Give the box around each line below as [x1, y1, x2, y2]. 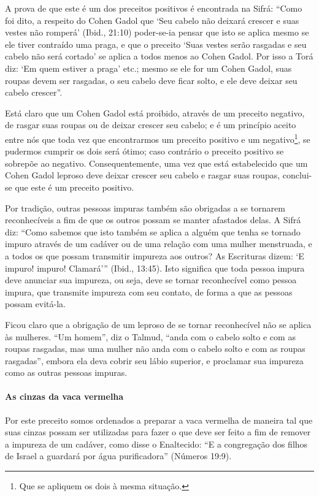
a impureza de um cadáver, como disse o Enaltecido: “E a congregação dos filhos [5, 437, 308, 450]
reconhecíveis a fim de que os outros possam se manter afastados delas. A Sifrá [5, 213, 301, 226]
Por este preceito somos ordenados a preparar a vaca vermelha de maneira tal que [5, 413, 313, 426]
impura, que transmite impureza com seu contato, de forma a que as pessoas [5, 285, 293, 298]
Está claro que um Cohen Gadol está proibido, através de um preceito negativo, [5, 106, 305, 119]
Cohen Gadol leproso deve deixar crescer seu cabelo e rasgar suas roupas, [5, 169, 280, 181]
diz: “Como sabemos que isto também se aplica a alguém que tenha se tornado [5, 225, 301, 238]
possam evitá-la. [5, 297, 66, 310]
